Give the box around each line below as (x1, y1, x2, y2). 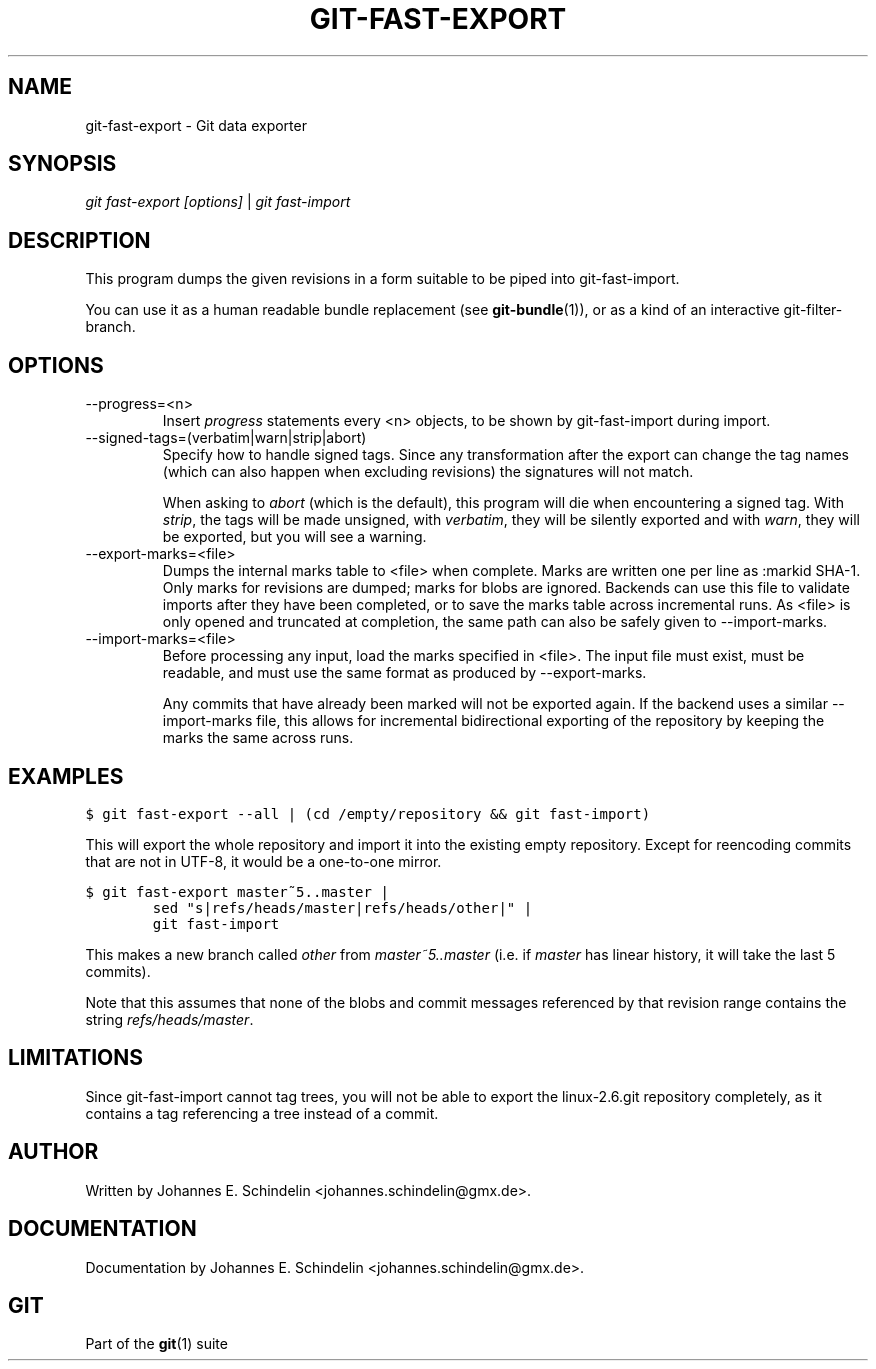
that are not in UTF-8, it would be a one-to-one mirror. (85, 852, 442, 870)
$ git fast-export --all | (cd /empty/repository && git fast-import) (85, 805, 651, 822)
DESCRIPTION (8, 227, 151, 253)
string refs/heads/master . (85, 1010, 254, 1028)
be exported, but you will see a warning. (162, 528, 427, 546)
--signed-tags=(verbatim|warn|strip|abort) (85, 429, 367, 447)
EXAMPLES (8, 763, 124, 789)
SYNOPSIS (8, 151, 117, 177)
